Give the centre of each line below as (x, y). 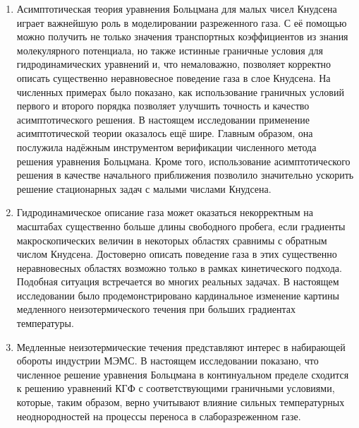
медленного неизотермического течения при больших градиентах (156, 309)
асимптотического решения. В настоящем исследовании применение (163, 119)
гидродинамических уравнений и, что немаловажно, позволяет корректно (174, 64)
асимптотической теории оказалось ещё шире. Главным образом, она (165, 133)
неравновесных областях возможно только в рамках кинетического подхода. (179, 267)
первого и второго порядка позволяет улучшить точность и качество (163, 106)
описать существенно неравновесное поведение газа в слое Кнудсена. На (174, 77)
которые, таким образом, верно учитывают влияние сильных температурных (181, 402)
